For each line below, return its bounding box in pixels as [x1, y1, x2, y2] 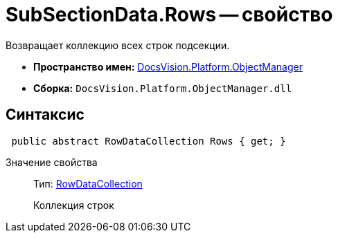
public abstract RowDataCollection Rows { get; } [11, 135, 286, 147]
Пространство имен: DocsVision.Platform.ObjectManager [33, 60, 303, 73]
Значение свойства [6, 156, 98, 168]
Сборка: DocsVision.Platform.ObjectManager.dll [33, 82, 292, 94]
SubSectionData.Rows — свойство [6, 3, 333, 26]
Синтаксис [6, 106, 84, 124]
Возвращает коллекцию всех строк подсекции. [6, 39, 230, 51]
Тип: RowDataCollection [33, 177, 143, 190]
